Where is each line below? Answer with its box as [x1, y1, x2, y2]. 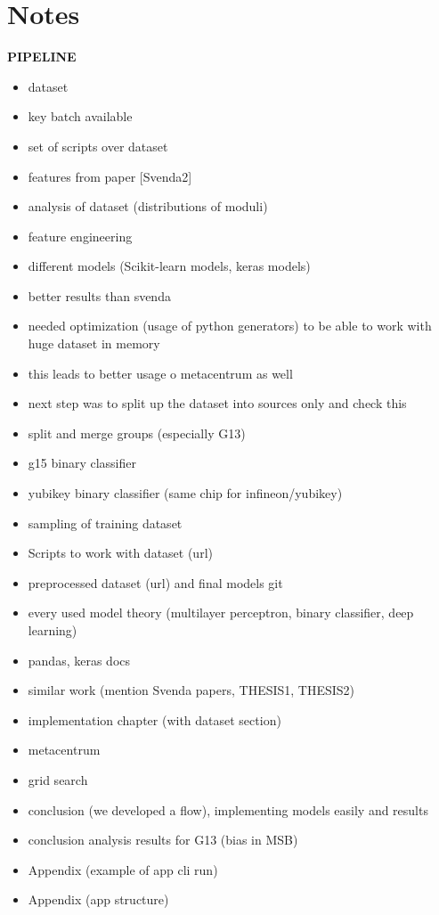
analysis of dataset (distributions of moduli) [28, 197, 268, 216]
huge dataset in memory [28, 334, 160, 353]
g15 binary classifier [28, 453, 136, 472]
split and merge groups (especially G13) [28, 423, 246, 442]
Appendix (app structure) [28, 890, 169, 909]
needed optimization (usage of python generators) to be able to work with [28, 316, 432, 335]
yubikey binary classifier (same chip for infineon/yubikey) [28, 484, 343, 502]
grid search [28, 770, 88, 788]
